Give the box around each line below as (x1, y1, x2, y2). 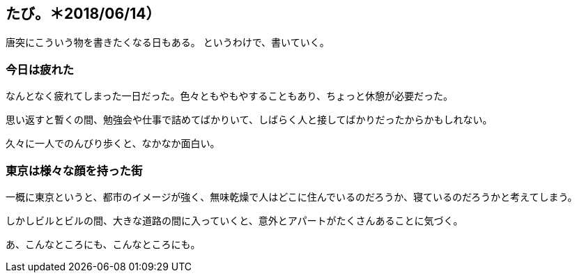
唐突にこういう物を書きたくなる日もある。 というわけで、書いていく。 (6, 36, 330, 49)
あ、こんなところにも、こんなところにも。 (6, 238, 201, 250)
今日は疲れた (6, 62, 75, 77)
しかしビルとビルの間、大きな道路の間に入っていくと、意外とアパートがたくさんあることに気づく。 (6, 214, 463, 226)
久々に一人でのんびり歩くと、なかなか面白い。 (6, 137, 220, 150)
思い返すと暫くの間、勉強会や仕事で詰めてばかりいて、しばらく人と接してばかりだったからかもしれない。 (6, 114, 493, 126)
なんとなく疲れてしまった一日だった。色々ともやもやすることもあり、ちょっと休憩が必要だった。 (6, 90, 454, 102)
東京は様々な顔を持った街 (6, 163, 143, 178)
